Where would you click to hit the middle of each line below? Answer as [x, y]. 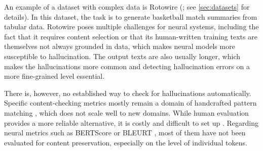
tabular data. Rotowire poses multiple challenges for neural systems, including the [131, 27]
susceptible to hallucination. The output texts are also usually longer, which [122, 56]
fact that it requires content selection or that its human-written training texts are [131, 36]
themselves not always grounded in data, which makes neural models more [120, 46]
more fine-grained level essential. [54, 76]
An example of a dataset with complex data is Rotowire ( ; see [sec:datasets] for [127, 7]
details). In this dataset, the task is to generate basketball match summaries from [131, 16]
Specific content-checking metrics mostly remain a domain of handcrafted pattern [130, 103]
